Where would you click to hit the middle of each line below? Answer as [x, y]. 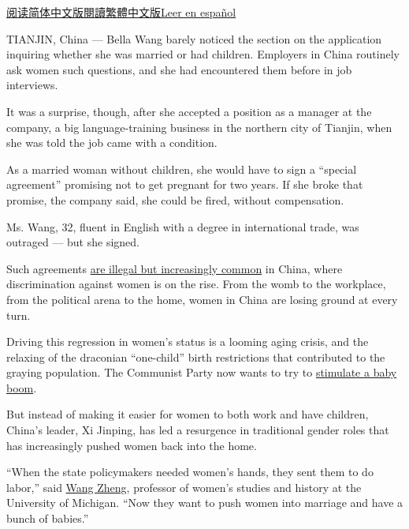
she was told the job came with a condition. [112, 143]
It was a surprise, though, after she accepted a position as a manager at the [189, 111]
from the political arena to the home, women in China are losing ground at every [202, 299]
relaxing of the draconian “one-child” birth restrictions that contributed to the [196, 356]
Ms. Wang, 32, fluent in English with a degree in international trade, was [183, 226]
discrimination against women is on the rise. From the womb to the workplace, [196, 284]
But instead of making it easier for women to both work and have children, [188, 414]
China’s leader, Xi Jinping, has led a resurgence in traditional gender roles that [198, 430]
